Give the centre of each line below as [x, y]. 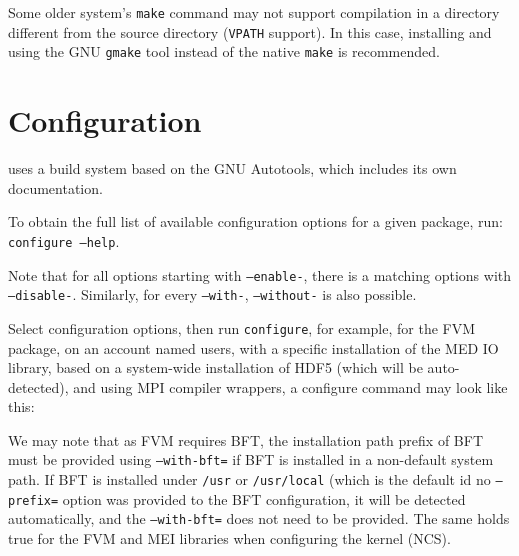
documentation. [55, 187]
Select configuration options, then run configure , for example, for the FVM [242, 327]
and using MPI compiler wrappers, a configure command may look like [290, 386]
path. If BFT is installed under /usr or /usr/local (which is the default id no [249, 479]
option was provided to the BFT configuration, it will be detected [264, 498]
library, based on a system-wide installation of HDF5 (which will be [215, 367]
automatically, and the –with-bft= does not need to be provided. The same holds [259, 518]
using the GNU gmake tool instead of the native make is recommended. [224, 51]
